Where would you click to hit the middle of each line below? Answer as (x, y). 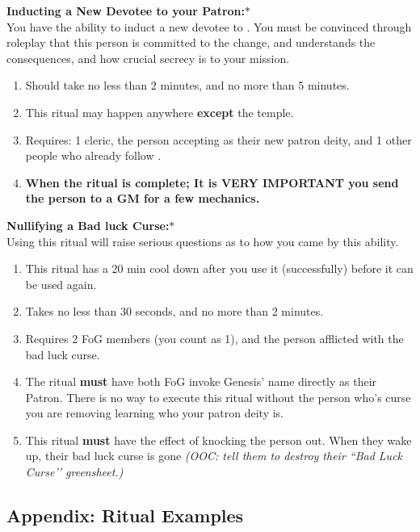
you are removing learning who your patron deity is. (154, 413)
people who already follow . (93, 155)
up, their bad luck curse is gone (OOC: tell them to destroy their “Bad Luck (214, 456)
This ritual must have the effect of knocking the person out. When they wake (218, 440)
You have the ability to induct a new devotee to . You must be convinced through (209, 26)
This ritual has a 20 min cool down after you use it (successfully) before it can (219, 268)
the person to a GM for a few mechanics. (143, 198)
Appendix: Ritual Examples (125, 515)
